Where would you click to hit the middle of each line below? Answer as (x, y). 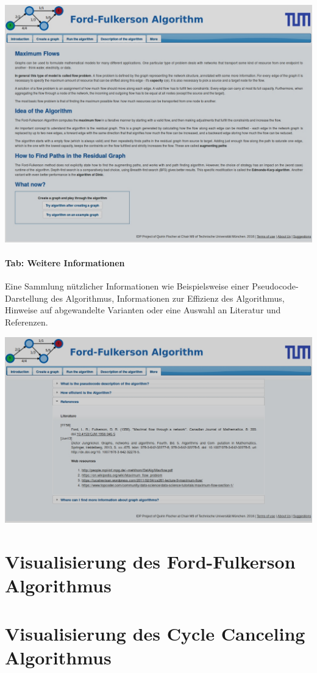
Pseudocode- (275, 286)
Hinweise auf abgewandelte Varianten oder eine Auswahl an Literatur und (143, 310)
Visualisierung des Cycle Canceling (155, 633)
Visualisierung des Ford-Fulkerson (150, 562)
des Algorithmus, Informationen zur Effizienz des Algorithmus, (168, 298)
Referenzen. (27, 322)
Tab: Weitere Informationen (65, 263)
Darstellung (27, 298)
